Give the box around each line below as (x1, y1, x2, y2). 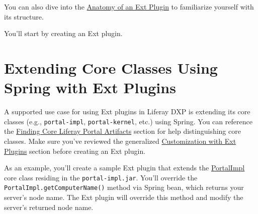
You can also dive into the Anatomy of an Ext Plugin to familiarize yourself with (4, 2, 254, 12)
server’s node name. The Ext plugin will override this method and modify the (4, 192, 243, 202)
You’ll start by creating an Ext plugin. (4, 28, 123, 39)
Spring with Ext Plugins (4, 77, 176, 98)
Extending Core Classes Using (4, 57, 218, 78)
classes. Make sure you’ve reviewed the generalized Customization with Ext (4, 135, 236, 146)
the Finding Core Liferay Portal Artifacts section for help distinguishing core (4, 126, 241, 136)
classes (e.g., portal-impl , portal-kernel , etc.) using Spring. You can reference (4, 116, 252, 126)
